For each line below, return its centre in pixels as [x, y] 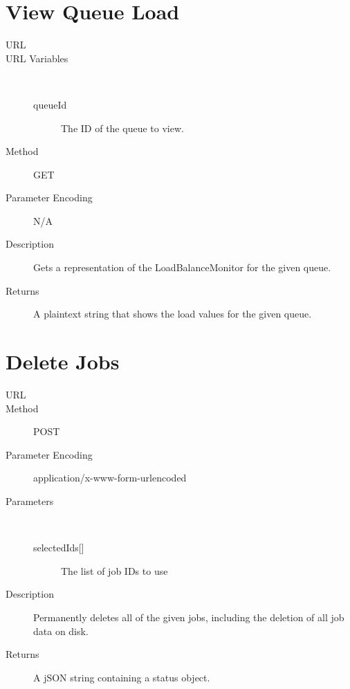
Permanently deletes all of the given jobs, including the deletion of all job [189, 617]
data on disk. [61, 631]
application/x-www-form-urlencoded [110, 478]
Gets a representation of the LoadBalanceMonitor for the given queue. [182, 267]
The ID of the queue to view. [122, 128]
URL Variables [37, 58]
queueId [50, 104]
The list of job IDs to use [114, 570]
